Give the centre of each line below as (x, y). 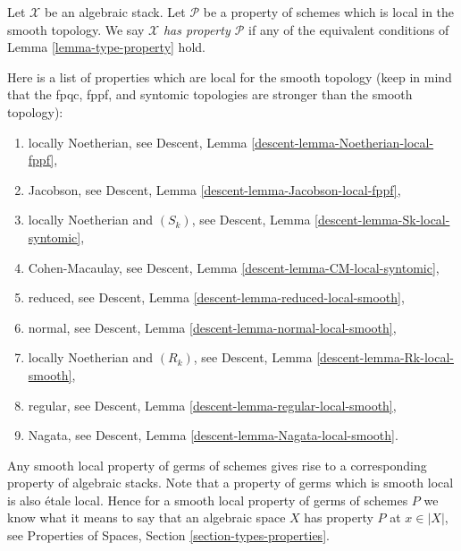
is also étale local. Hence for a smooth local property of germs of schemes (208, 500)
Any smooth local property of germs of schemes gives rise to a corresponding (217, 465)
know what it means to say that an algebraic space (147, 517)
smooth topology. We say (76, 29)
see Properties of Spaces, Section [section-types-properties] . (168, 535)
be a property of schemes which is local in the (329, 12)
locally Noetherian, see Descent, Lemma (138, 142)
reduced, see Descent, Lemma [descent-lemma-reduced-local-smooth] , (216, 297)
